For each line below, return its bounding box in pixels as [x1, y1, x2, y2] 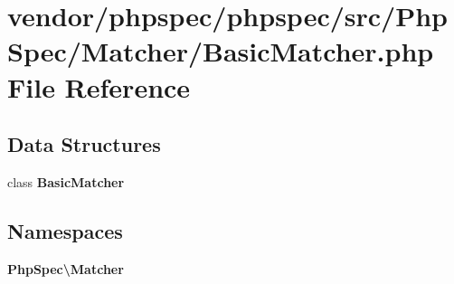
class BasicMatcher [7, 172, 125, 191]
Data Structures [7, 130, 161, 158]
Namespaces [7, 216, 123, 244]
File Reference [7, 68, 191, 105]
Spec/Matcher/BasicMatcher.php [7, 33, 434, 70]
